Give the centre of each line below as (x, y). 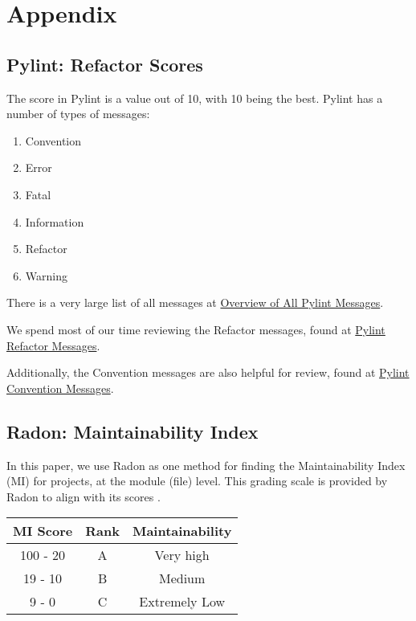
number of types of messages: (78, 114)
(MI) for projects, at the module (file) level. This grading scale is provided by (197, 481)
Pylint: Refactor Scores (105, 64)
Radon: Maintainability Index (133, 431)
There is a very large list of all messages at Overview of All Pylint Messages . (195, 302)
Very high (182, 555)
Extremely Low (182, 602)
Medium (182, 578)
